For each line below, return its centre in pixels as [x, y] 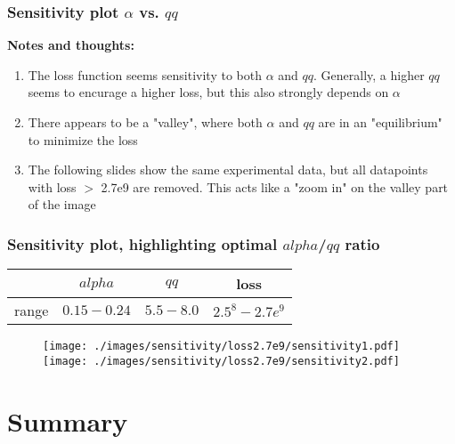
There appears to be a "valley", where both [145, 122]
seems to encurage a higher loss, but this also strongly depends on [208, 92]
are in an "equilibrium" [380, 122]
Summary [68, 420]
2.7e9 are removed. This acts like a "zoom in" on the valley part [275, 186]
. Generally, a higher [369, 74]
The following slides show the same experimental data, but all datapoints [228, 170]
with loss [52, 186]
